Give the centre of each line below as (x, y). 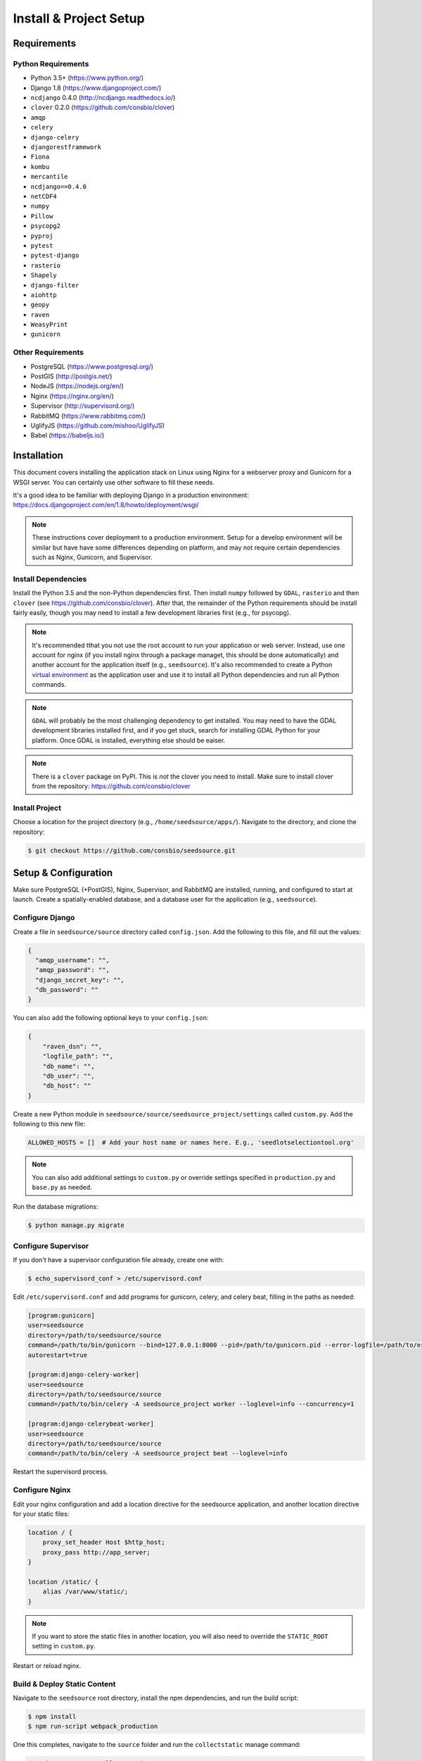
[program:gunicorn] (61, 1315)
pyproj (42, 236)
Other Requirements (49, 352)
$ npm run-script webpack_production (93, 1726)
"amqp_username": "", (73, 960)
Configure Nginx (42, 1490)
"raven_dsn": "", (72, 1046)
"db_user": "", (69, 1076)
